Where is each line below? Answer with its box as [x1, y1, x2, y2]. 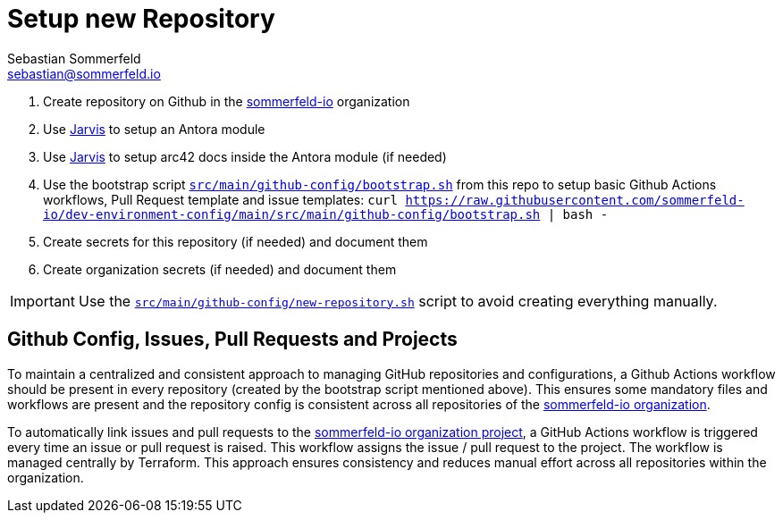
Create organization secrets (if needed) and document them [43, 261, 397, 277]
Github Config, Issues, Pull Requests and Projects [7, 328, 458, 351]
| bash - [547, 206, 609, 222]
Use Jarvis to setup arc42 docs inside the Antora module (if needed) [43, 148, 447, 164]
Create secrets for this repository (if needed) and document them [43, 233, 428, 249]
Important [10, 291, 75, 310]
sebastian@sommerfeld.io [7, 65, 161, 81]
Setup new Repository [7, 4, 275, 34]
